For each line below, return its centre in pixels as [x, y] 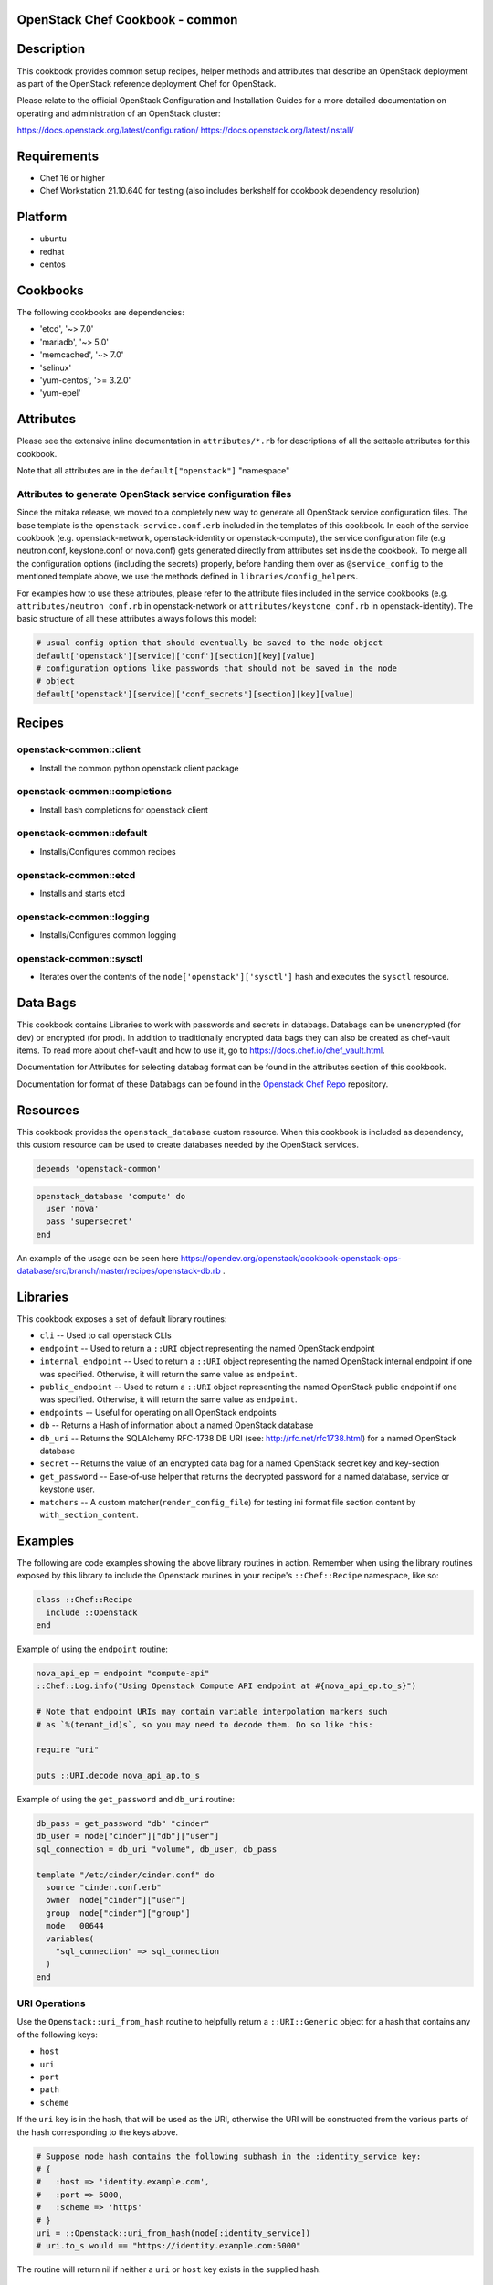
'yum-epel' [60, 393]
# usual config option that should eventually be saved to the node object [210, 643]
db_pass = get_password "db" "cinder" [123, 1824]
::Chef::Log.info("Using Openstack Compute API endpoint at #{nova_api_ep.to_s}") [226, 1686]
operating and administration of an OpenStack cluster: [119, 113]
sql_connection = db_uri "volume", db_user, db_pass [157, 1849]
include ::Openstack [92, 1612]
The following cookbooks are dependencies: [100, 312]
